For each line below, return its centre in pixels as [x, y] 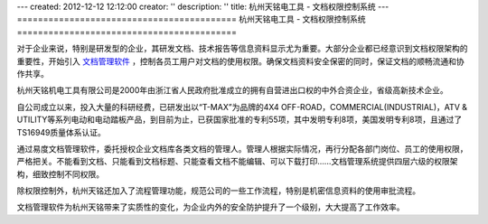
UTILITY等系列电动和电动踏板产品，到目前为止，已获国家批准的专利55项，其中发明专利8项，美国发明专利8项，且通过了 [239, 120]
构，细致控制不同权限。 [60, 174]
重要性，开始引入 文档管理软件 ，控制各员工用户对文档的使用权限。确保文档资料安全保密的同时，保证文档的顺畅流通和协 [240, 61]
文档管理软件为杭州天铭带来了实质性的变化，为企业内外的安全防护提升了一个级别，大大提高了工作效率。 [211, 207]
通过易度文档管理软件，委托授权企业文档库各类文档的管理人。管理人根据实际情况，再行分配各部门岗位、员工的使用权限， [242, 148]
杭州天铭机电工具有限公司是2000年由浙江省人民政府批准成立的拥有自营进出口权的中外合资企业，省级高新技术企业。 [233, 90]
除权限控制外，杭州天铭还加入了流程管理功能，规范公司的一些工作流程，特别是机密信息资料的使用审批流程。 [218, 191]
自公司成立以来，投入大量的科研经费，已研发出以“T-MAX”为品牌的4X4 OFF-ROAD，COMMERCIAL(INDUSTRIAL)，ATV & [242, 107]
